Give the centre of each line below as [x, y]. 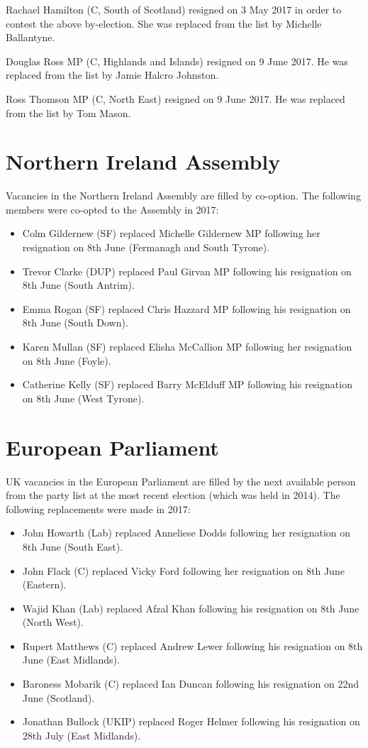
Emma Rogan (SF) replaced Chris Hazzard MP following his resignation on [186, 308]
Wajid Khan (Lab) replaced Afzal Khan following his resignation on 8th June [191, 608]
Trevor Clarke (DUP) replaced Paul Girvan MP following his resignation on [187, 271]
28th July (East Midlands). [82, 735]
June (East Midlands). [71, 660]
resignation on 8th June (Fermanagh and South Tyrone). [146, 247]
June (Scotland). [58, 697]
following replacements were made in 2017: [98, 508]
